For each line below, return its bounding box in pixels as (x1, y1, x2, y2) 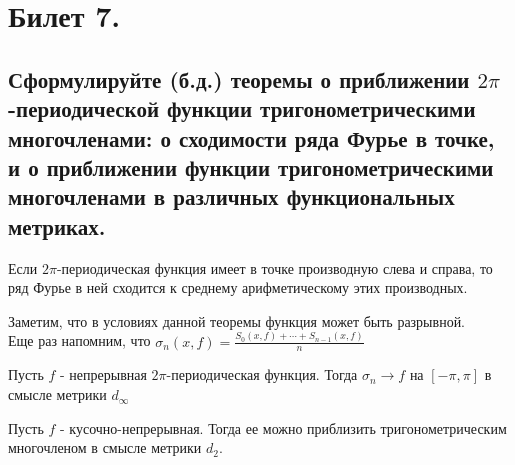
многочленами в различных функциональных (8, 181, 455, 212)
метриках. (8, 210, 106, 241)
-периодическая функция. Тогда (166, 364, 358, 385)
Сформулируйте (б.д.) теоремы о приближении (8, 63, 470, 94)
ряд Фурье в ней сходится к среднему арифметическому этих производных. (8, 277, 468, 298)
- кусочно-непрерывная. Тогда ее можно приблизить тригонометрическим (60, 417, 507, 438)
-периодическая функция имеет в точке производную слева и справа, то (56, 257, 493, 278)
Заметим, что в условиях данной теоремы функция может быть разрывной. (8, 310, 466, 331)
